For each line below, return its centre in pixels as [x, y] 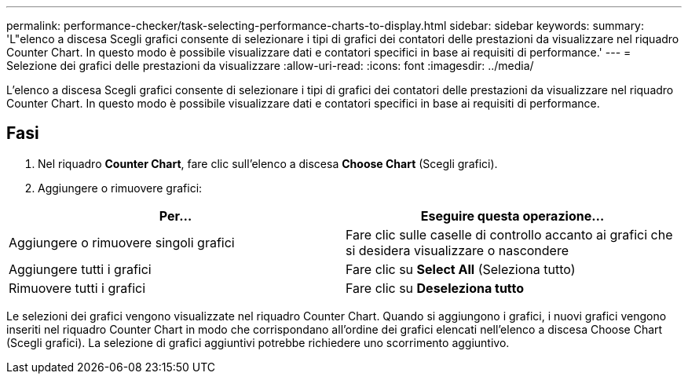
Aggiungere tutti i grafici [80, 269]
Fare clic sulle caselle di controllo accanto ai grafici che [509, 234]
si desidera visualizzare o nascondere [457, 250]
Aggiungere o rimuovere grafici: [120, 188]
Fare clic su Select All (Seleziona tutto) [461, 269]
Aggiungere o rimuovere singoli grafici [122, 242]
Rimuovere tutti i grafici [77, 288]
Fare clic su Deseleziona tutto [435, 288]
